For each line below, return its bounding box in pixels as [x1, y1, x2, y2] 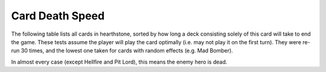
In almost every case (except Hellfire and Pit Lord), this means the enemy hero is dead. [11, 58, 228, 65]
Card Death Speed [11, 9, 105, 22]
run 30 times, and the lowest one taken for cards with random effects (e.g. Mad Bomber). [11, 47, 234, 54]
